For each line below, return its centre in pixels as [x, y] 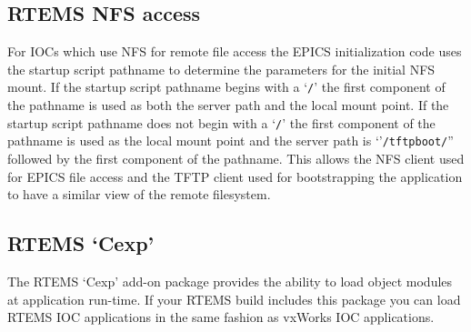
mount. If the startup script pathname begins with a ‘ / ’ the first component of [226, 87]
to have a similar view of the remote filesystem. [139, 194]
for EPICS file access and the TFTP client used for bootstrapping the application [235, 176]
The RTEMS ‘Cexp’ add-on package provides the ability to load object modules [230, 281]
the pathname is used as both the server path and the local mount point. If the [228, 105]
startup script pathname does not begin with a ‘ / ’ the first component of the [221, 122]
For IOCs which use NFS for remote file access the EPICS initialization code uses [235, 51]
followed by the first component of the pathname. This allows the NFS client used [236, 158]
